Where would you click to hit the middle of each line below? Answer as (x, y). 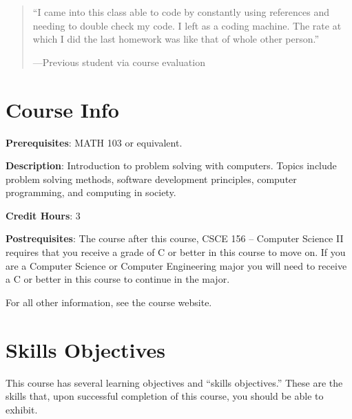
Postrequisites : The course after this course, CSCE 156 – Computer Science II (175, 238)
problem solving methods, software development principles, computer (151, 179)
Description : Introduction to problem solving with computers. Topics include (171, 165)
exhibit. (22, 409)
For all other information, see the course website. (109, 302)
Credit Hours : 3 (43, 215)
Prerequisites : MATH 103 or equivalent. (94, 142)
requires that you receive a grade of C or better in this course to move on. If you (176, 252)
